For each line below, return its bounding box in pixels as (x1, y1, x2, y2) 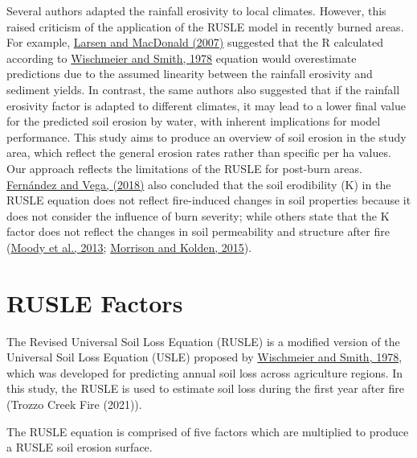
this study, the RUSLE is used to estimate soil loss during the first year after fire (6, 380, 404, 397)
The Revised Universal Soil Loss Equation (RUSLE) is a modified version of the (6, 332, 400, 349)
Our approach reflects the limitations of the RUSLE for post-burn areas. (6, 159, 362, 176)
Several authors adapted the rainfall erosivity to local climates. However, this (6, 2, 386, 19)
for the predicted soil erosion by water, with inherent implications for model (6, 113, 381, 130)
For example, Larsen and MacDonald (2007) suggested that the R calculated (6, 34, 383, 51)
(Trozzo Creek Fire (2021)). (6, 396, 142, 412)
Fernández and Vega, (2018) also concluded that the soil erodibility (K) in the (6, 175, 391, 192)
